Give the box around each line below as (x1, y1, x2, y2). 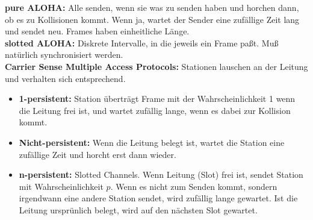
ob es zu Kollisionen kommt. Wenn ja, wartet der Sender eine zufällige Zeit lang (5, 13, 300, 25)
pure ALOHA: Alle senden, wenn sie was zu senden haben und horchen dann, (5, 1, 299, 13)
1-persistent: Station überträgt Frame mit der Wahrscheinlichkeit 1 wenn (19, 92, 296, 105)
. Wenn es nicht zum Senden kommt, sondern (110, 180, 277, 192)
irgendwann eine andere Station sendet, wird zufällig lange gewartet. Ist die (19, 192, 298, 204)
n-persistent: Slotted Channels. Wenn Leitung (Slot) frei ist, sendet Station (19, 168, 303, 181)
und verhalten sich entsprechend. (5, 72, 126, 84)
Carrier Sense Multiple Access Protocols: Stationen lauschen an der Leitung (5, 60, 308, 72)
